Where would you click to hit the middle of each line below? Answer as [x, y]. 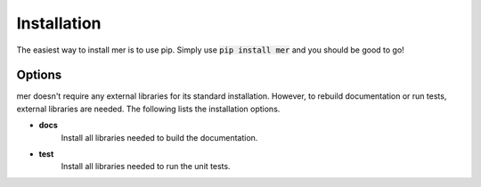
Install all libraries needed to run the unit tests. [146, 167]
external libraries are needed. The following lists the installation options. [148, 109]
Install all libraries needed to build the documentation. [159, 137]
